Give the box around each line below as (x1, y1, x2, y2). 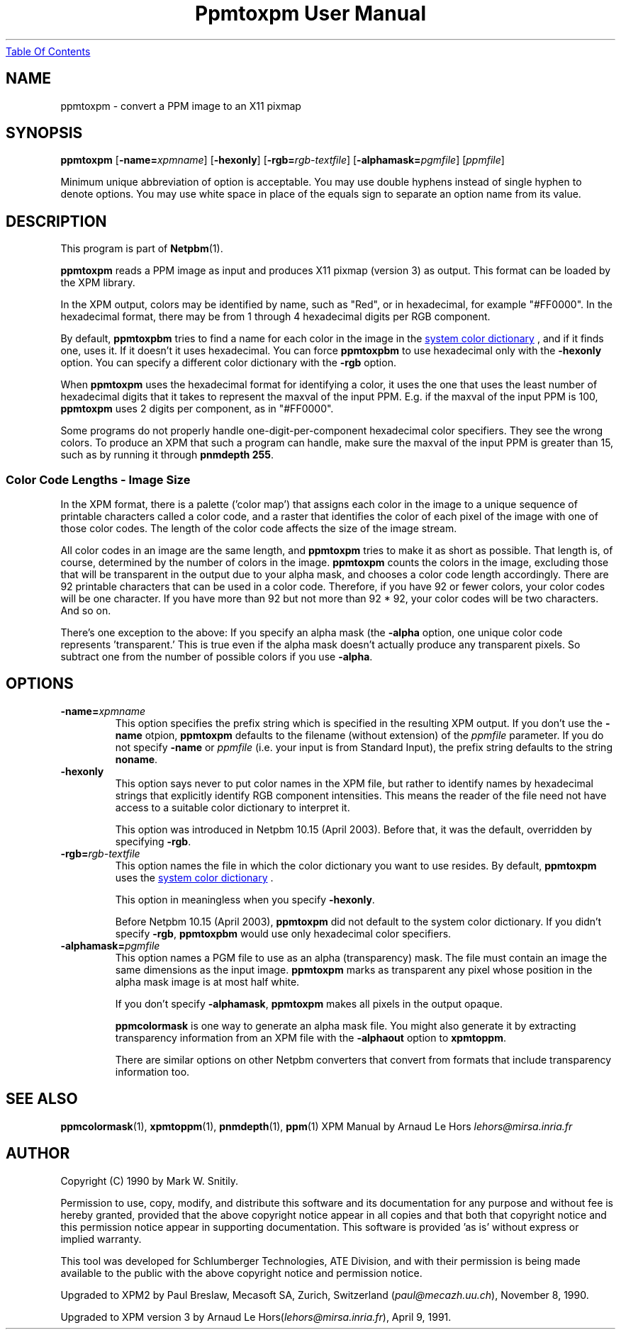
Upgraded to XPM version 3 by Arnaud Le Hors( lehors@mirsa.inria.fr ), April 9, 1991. (60, 1310, 452, 1323)
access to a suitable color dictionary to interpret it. (115, 801, 350, 813)
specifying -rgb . (115, 835, 191, 847)
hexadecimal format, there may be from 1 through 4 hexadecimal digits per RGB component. (60, 310, 491, 323)
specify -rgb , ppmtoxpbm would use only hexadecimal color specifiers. (115, 927, 452, 940)
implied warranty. (60, 1232, 142, 1245)
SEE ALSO (6, 1090, 78, 1108)
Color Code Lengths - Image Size (6, 472, 191, 487)
